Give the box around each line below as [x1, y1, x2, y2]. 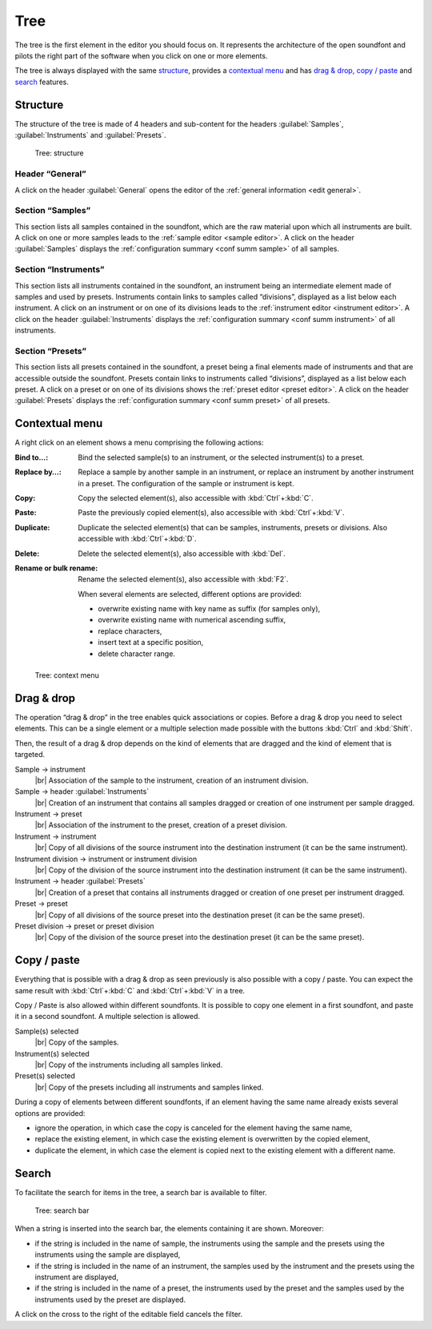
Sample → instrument [14, 764, 86, 774]
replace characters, [98, 626, 162, 636]
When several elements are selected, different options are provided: [78, 589, 302, 598]
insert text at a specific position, [98, 638, 204, 647]
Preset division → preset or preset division [14, 921, 155, 931]
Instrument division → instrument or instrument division [14, 854, 198, 864]
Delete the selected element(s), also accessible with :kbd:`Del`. [78, 549, 286, 558]
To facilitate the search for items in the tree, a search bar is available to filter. [14, 1187, 267, 1197]
